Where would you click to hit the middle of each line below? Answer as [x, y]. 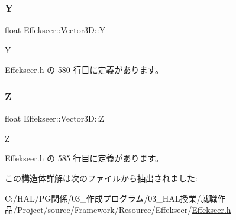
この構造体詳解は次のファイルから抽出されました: [101, 178]
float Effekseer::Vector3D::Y [55, 30]
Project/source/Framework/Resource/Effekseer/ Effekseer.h [124, 210]
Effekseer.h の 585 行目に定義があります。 [84, 158]
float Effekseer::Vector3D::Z [55, 118]
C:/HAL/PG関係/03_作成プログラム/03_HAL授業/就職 [111, 198]
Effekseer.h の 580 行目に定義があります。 [84, 70]
